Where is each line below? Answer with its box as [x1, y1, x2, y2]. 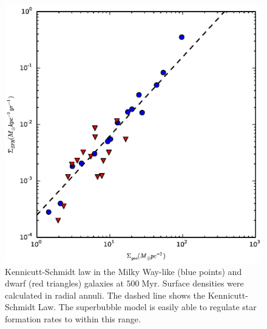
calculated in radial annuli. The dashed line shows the [5, 288, 206, 301]
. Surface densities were [157, 277, 244, 290]
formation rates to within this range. [5, 312, 141, 325]
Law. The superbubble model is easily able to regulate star [38, 300, 257, 313]
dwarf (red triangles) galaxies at [5, 277, 124, 290]
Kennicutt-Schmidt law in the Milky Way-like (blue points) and [5, 265, 242, 277]
